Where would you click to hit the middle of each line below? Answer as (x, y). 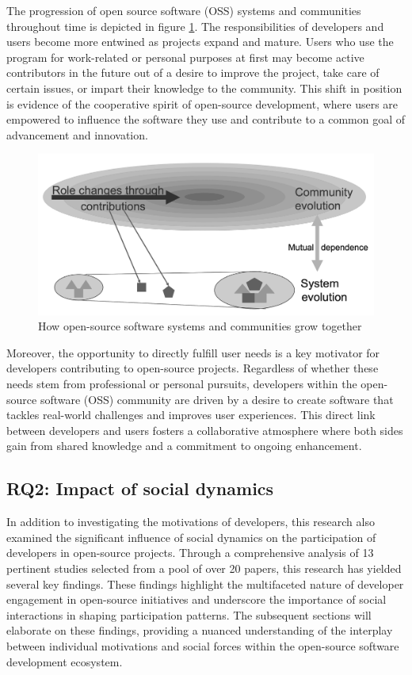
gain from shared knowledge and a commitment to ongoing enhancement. (184, 446)
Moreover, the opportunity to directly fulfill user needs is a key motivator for (193, 352)
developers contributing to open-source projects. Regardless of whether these (193, 368)
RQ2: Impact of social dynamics (140, 488)
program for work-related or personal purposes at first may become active (185, 57)
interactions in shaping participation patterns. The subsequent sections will (189, 614)
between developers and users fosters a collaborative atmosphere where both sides (205, 430)
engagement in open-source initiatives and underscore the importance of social (196, 599)
